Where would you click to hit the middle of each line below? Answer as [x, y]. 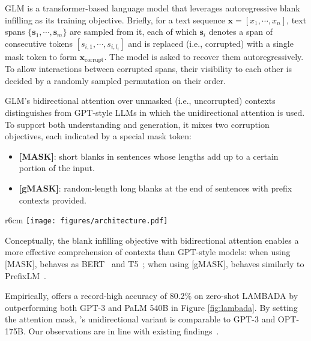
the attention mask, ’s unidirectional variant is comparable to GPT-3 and [140, 319]
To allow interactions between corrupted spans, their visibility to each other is [149, 69]
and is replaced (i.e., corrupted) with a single [211, 43]
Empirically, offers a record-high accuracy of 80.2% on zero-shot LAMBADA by [152, 296]
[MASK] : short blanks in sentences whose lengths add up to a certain [149, 156]
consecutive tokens [39, 43]
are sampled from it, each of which [133, 32]
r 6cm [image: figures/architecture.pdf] [86, 220]
